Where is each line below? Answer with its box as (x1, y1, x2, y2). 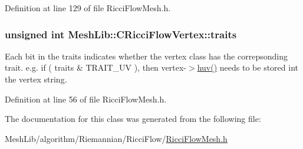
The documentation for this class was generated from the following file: (5, 112, 261, 125)
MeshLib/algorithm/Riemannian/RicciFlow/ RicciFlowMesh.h (5, 132, 228, 144)
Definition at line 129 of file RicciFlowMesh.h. (5, 2, 171, 14)
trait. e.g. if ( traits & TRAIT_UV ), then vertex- (5, 61, 186, 74)
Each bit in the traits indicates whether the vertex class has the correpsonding (5, 49, 288, 62)
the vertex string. (5, 73, 67, 85)
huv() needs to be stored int (197, 61, 298, 74)
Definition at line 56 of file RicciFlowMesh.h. (5, 92, 167, 105)
